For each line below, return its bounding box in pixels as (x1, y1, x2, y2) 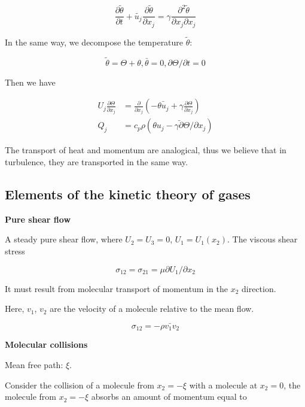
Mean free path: (5, 359, 63, 371)
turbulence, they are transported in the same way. (5, 156, 188, 168)
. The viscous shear (227, 233, 298, 245)
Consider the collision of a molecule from (5, 378, 154, 391)
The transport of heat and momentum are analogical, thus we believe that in (5, 144, 286, 156)
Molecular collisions (5, 338, 88, 351)
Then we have (5, 75, 56, 88)
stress (5, 245, 25, 257)
